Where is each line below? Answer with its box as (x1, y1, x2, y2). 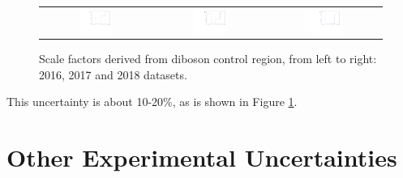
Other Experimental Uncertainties (6, 141, 397, 174)
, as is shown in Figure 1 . (172, 93, 298, 110)
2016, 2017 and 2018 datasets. (39, 66, 187, 83)
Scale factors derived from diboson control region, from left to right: (39, 50, 377, 67)
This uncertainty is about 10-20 (6, 93, 164, 110)
